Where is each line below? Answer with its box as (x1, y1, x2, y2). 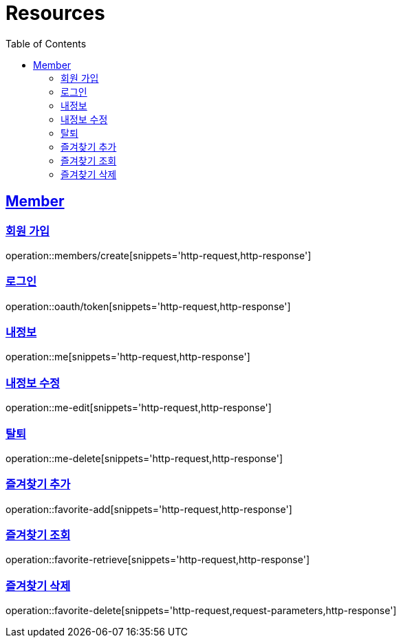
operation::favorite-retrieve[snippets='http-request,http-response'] (6, 554, 310, 566)
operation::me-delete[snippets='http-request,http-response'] (6, 452, 283, 464)
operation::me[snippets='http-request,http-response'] (6, 351, 250, 363)
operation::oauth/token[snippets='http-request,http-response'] (6, 300, 291, 312)
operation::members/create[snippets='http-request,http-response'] (6, 249, 312, 261)
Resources (6, 1, 105, 25)
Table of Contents (6, 37, 87, 50)
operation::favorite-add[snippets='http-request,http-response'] (6, 503, 292, 515)
